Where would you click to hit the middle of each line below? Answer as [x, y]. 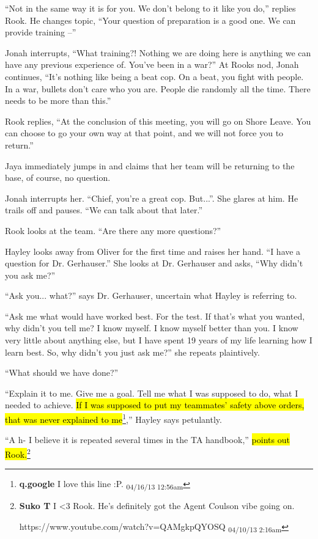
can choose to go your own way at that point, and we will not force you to [144, 133]
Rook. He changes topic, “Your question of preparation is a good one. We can [150, 20]
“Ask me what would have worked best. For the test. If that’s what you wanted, [155, 316]
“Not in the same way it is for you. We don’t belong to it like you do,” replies [150, 8]
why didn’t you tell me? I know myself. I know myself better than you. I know [152, 328]
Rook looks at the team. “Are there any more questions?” [113, 230]
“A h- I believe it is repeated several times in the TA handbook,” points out [147, 440]
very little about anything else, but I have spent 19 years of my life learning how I [159, 340]
